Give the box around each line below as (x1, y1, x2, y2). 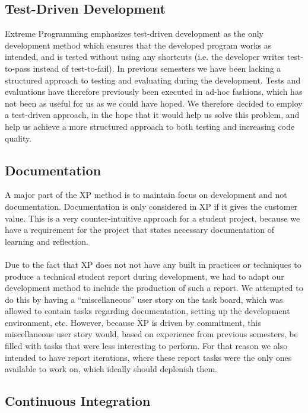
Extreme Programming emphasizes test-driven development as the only (5, 27, 263, 40)
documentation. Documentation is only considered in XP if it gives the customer (5, 200, 298, 212)
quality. (5, 132, 32, 144)
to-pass (5, 62, 30, 74)
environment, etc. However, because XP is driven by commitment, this (5, 316, 261, 328)
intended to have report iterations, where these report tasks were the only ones (5, 351, 292, 363)
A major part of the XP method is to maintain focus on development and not (5, 188, 287, 201)
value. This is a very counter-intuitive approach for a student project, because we (5, 212, 300, 224)
